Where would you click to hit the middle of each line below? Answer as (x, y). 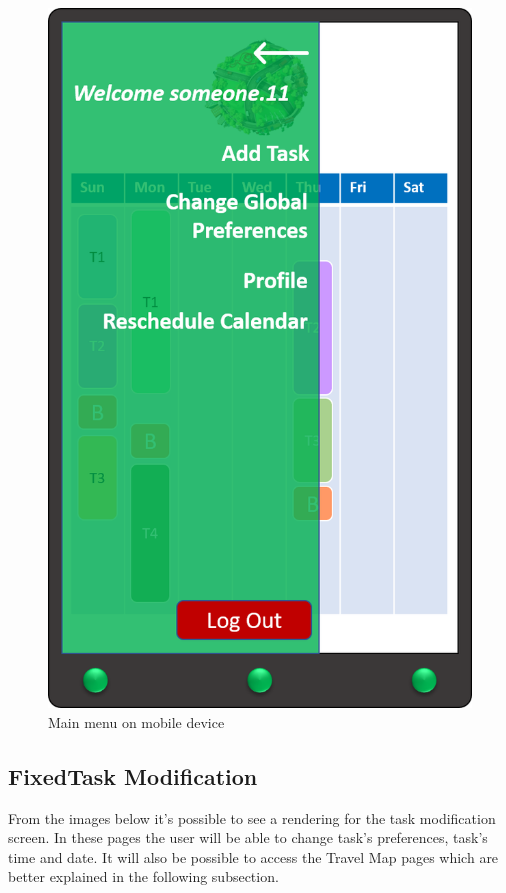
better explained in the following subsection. (143, 876)
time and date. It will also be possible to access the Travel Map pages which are (253, 856)
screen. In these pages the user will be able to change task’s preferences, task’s (248, 837)
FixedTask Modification (133, 775)
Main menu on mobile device (136, 721)
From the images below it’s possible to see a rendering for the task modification (252, 817)
